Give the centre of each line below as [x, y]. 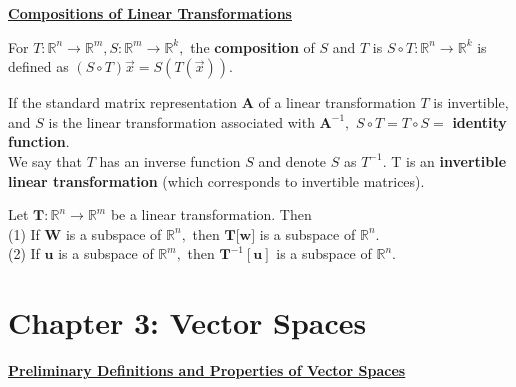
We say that [45, 160]
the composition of [252, 46]
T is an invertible [449, 160]
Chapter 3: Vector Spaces [187, 322]
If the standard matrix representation [122, 102]
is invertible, [471, 102]
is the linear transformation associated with [181, 121]
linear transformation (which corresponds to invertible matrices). [216, 180]
